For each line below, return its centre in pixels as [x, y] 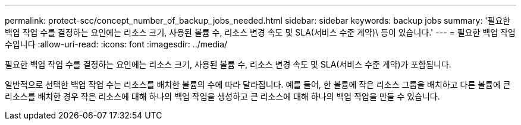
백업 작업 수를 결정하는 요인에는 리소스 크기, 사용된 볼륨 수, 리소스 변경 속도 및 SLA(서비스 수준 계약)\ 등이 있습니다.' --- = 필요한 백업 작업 [260, 32]
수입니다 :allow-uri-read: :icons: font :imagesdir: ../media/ [116, 44]
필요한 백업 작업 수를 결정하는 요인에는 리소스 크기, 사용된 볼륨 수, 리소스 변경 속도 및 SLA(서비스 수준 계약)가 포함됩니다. [228, 64]
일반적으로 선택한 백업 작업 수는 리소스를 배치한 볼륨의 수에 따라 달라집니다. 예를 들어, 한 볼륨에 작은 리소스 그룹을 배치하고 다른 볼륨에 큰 [258, 84]
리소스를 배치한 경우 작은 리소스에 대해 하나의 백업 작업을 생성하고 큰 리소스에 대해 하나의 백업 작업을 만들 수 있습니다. [222, 96]
